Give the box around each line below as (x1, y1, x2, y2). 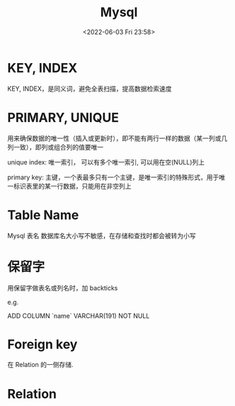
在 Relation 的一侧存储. (7, 361, 74, 369)
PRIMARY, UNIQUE (7, 109, 119, 125)
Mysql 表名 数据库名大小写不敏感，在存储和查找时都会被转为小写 (7, 231, 196, 239)
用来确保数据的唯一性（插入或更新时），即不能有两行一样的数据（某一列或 (7, 134, 222, 142)
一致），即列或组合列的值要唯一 (13, 142, 104, 151)
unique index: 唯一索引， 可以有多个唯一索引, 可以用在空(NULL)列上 (7, 157, 205, 167)
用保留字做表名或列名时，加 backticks (7, 283, 118, 292)
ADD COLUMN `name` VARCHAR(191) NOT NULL (7, 311, 150, 320)
